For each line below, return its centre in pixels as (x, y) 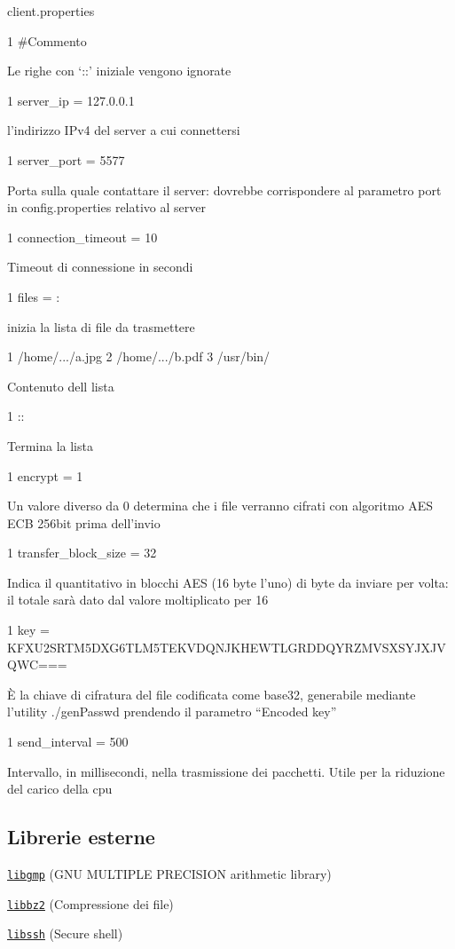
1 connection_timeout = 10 (82, 237)
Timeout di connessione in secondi (100, 267)
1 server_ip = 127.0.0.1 (71, 100)
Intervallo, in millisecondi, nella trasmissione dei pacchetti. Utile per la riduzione (226, 771)
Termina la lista (50, 445)
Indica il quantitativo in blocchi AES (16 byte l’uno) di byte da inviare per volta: (228, 582)
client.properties (51, 11)
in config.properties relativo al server (106, 207)
